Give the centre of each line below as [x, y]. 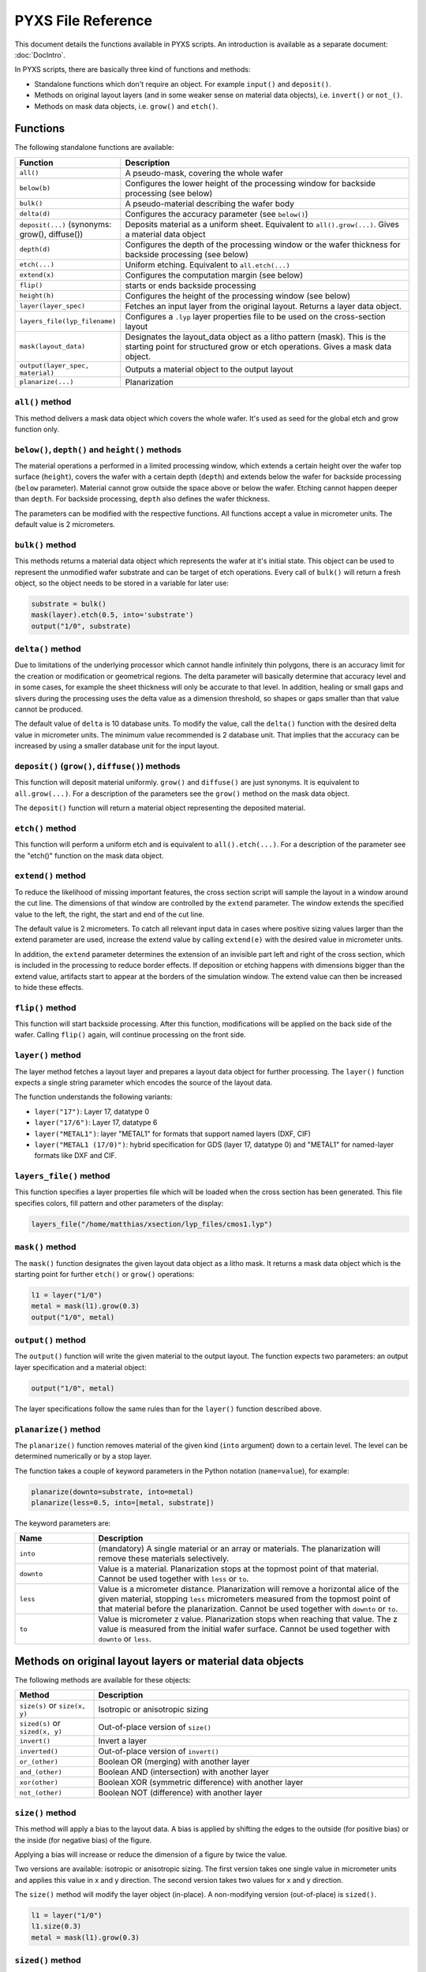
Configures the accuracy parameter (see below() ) [217, 214]
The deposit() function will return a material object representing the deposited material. [160, 808]
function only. [37, 429]
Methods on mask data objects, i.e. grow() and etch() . [126, 106]
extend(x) [37, 275]
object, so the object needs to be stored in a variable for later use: [121, 583]
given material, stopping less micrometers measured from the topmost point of [245, 1599]
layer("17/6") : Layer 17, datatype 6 [96, 1122]
